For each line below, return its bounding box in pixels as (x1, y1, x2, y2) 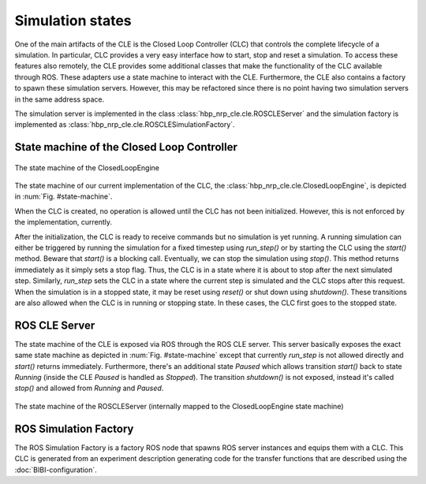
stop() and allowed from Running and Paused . (14, 383, 164, 393)
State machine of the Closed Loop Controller (14, 140, 238, 154)
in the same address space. (14, 95, 105, 104)
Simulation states (14, 12, 132, 29)
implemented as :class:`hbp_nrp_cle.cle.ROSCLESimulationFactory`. (14, 120, 236, 129)
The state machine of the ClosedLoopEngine (14, 162, 160, 173)
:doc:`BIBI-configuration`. (14, 465, 98, 475)
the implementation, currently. (14, 218, 113, 227)
